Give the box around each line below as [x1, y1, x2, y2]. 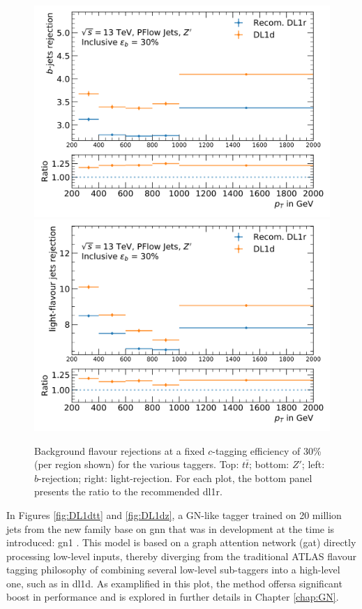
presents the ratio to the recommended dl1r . [34, 484, 223, 499]
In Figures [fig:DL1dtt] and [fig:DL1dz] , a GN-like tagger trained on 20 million [6, 507, 342, 522]
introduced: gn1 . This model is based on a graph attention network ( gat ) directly [6, 535, 356, 550]
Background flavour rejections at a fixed [34, 443, 205, 458]
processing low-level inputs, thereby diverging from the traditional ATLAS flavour [6, 548, 356, 563]
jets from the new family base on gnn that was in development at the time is [6, 521, 335, 536]
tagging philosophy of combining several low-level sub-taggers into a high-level [6, 562, 340, 577]
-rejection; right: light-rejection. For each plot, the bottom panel [38, 470, 312, 485]
